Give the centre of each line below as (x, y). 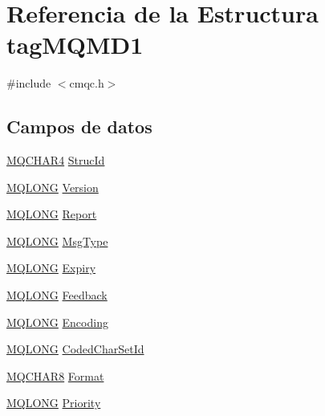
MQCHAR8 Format (55, 375)
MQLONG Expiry (51, 268)
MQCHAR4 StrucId (56, 160)
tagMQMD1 (75, 45)
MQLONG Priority (54, 403)
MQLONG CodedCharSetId (75, 349)
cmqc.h (87, 83)
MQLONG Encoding (57, 322)
